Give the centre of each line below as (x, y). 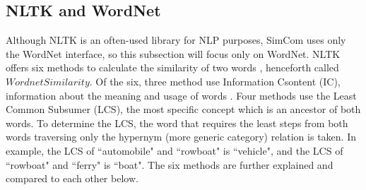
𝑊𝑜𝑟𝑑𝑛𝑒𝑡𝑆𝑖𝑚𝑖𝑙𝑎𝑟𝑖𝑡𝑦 (48, 82)
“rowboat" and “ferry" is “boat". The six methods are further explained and (170, 164)
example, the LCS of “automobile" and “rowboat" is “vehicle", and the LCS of (175, 150)
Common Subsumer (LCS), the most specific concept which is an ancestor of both (183, 109)
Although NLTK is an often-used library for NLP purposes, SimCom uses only (176, 40)
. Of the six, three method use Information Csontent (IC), (215, 81)
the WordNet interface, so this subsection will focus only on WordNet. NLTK (173, 53)
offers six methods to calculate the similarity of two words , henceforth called (172, 67)
